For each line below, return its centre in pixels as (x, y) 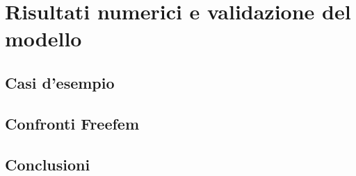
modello (43, 38)
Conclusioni (48, 164)
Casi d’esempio (60, 82)
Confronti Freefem (72, 123)
